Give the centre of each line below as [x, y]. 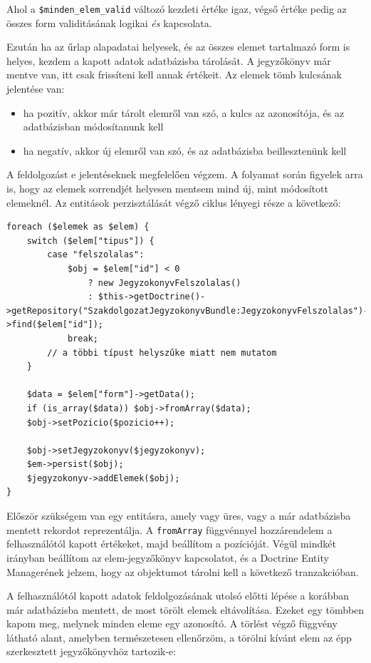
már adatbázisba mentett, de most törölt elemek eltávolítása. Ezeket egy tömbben [185, 609]
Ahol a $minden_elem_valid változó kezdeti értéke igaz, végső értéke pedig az [177, 9]
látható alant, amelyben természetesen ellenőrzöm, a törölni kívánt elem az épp [179, 637]
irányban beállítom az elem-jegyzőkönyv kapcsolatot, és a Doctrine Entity [168, 557]
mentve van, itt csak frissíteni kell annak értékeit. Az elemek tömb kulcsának [174, 74]
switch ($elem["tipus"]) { [90, 241]
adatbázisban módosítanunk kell [93, 127]
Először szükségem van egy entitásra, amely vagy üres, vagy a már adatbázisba [179, 516]
